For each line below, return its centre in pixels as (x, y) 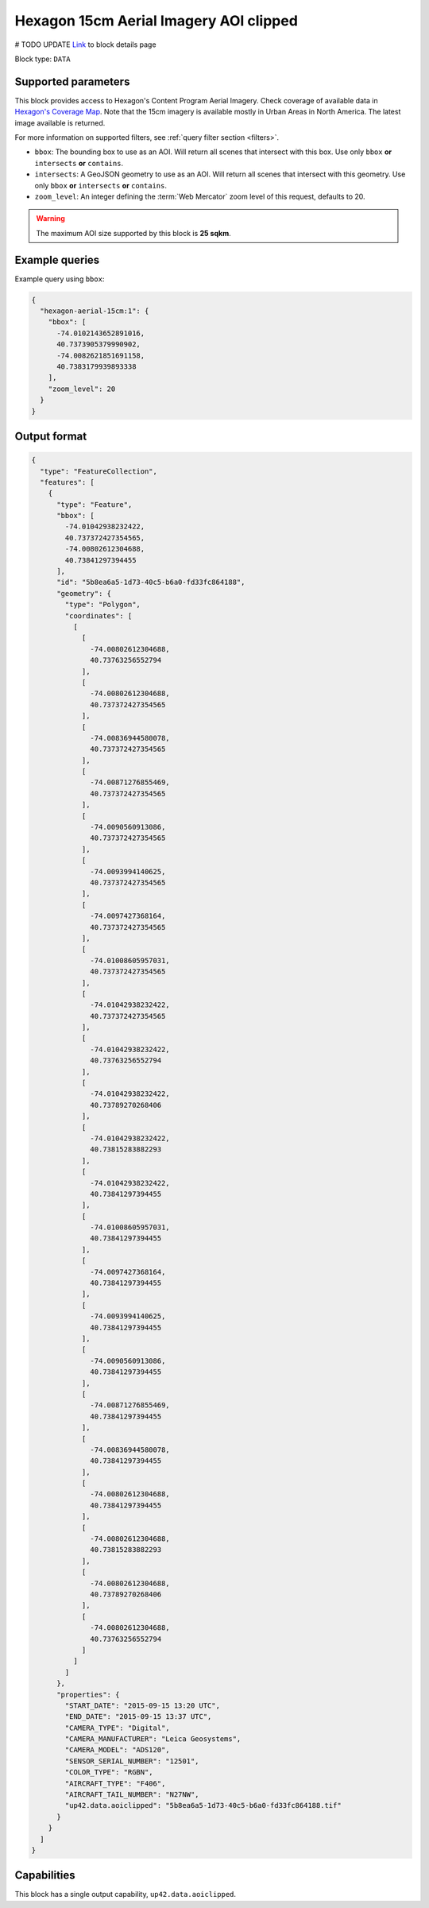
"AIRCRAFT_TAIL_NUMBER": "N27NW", (132, 1795)
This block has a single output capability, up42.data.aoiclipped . (126, 1894)
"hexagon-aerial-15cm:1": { (95, 311)
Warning (50, 219)
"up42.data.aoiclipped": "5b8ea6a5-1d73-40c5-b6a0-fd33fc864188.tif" (203, 1805)
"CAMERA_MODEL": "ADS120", (117, 1750)
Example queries (57, 259)
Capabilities (45, 1875)
